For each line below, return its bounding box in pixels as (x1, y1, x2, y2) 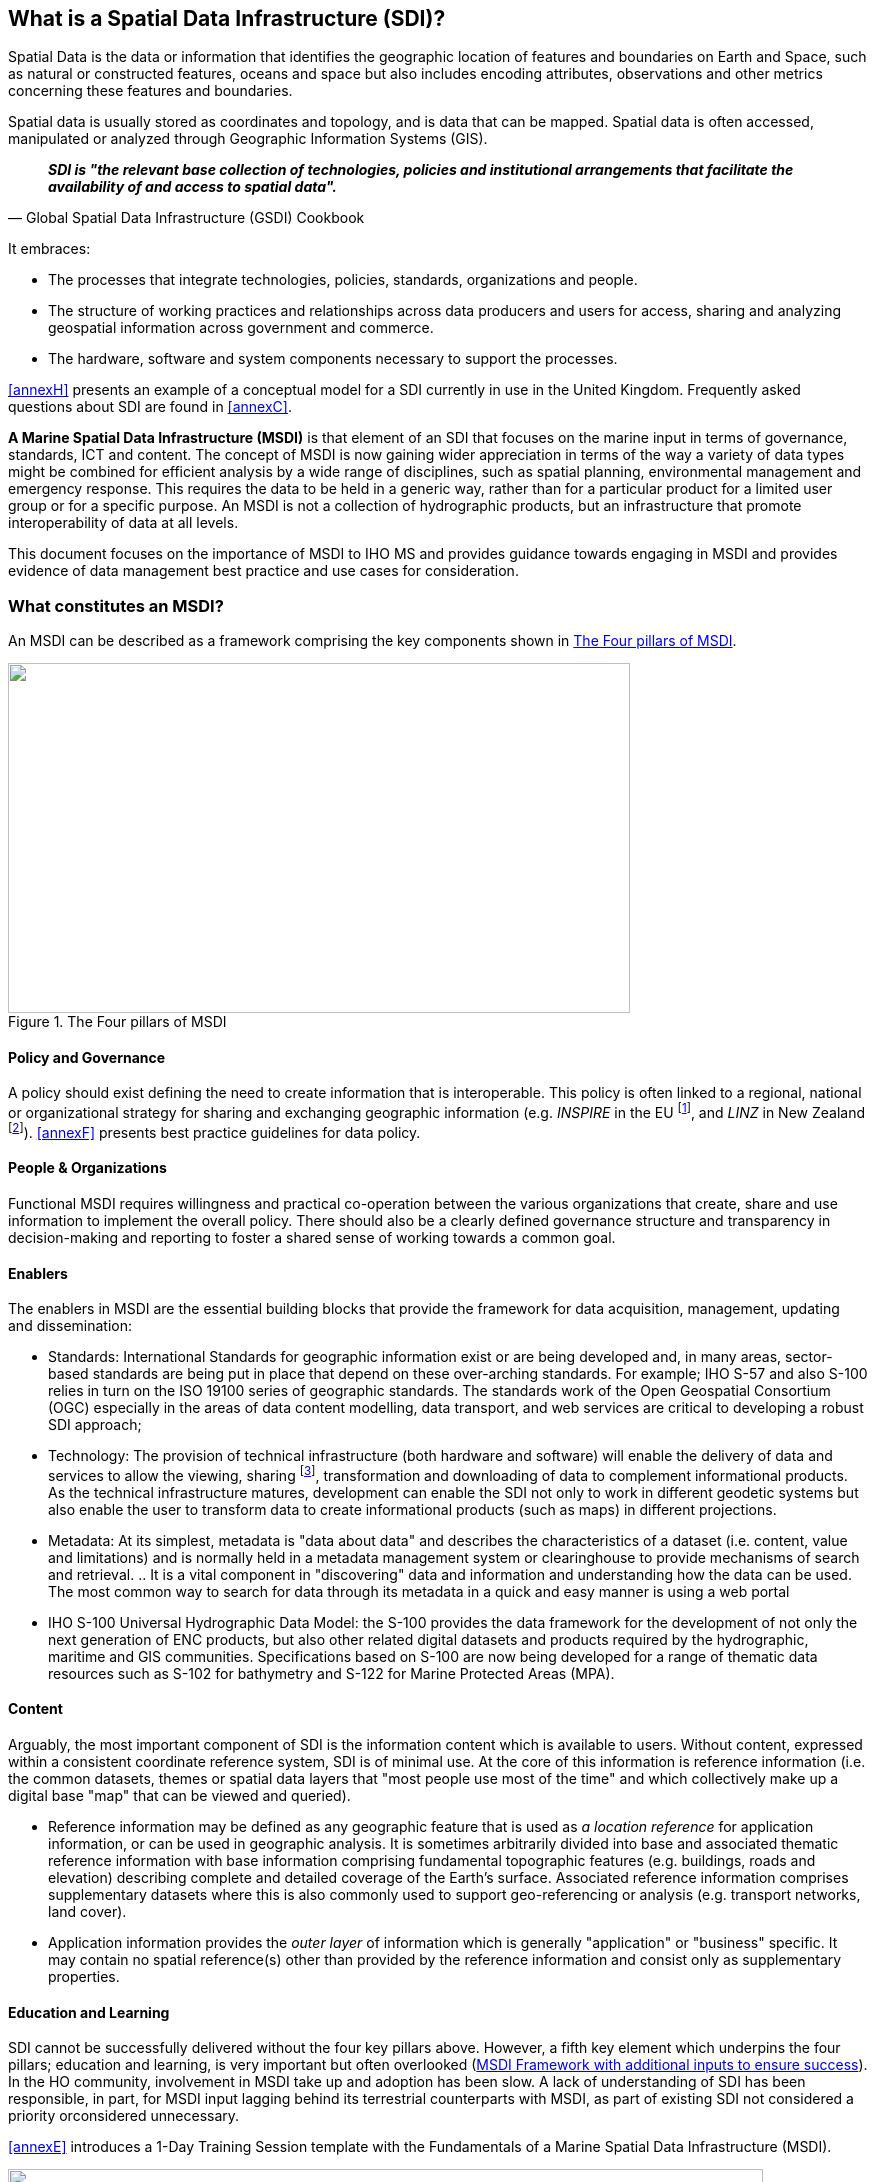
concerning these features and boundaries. (8, 82, 293, 100)
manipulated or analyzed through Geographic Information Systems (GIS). (8, 130, 488, 148)
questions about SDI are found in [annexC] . (8, 398, 292, 416)
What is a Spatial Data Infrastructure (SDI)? (8, 6, 446, 31)
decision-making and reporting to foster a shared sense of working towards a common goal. (8, 1228, 616, 1246)
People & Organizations (8, 1159, 167, 1177)
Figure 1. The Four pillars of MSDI (8, 1013, 227, 1031)
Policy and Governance (8, 1048, 166, 1066)
